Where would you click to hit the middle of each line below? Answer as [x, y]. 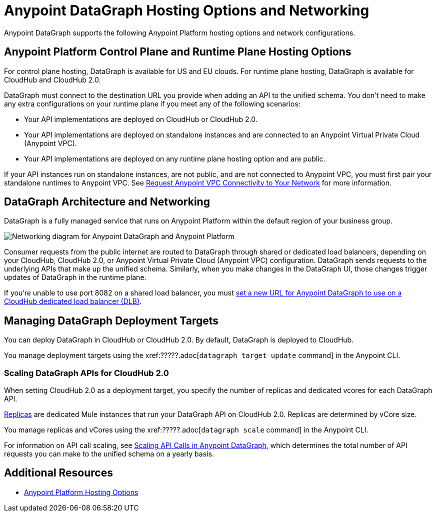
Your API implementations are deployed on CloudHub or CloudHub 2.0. [141, 119]
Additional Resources [58, 473]
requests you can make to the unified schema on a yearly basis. [109, 454]
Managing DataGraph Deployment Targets [111, 320]
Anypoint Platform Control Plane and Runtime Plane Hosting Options [178, 52]
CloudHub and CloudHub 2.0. [52, 79]
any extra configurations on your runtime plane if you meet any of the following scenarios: [152, 103]
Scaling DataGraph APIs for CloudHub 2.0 [86, 373]
